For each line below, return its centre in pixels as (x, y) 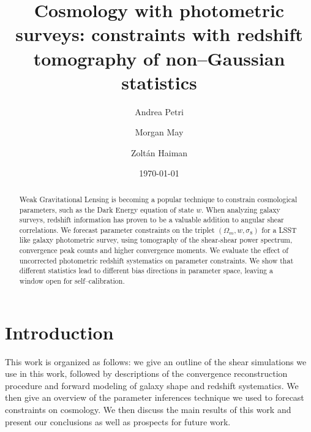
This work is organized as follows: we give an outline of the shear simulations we (156, 361)
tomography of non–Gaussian (159, 58)
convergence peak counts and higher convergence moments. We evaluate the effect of (154, 250)
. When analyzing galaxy (241, 209)
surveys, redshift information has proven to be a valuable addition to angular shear (152, 220)
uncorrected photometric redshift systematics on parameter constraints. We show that (156, 260)
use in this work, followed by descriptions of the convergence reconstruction (146, 373)
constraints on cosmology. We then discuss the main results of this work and (148, 410)
